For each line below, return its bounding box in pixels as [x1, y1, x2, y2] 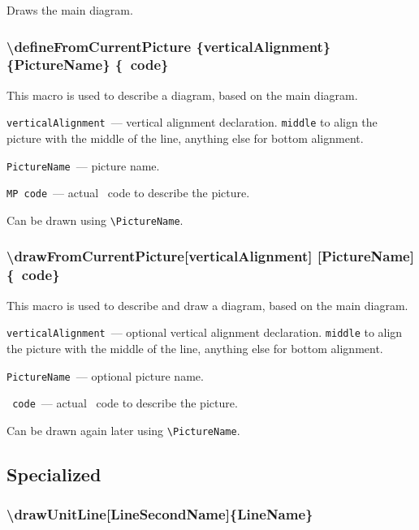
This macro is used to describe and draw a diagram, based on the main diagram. [6, 296, 408, 313]
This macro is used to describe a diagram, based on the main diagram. [6, 86, 358, 103]
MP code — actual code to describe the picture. [6, 184, 250, 201]
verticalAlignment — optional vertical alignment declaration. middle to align [6, 324, 403, 341]
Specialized [6, 461, 102, 486]
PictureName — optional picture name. [6, 367, 204, 384]
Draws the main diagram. [6, 2, 133, 18]
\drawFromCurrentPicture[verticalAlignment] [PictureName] [6, 246, 414, 266]
